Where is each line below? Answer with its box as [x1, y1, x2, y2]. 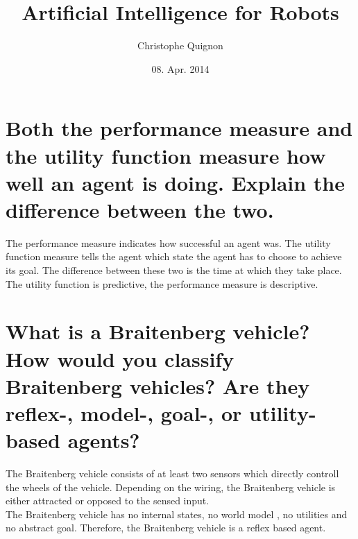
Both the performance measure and [6, 114, 353, 142]
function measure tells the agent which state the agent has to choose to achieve [6, 249, 342, 264]
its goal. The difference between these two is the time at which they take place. [6, 263, 342, 277]
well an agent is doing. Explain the [6, 168, 346, 196]
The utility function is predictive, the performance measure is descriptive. [6, 276, 318, 291]
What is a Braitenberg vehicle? [6, 317, 310, 345]
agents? [67, 426, 140, 454]
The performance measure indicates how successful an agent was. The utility [6, 235, 331, 250]
